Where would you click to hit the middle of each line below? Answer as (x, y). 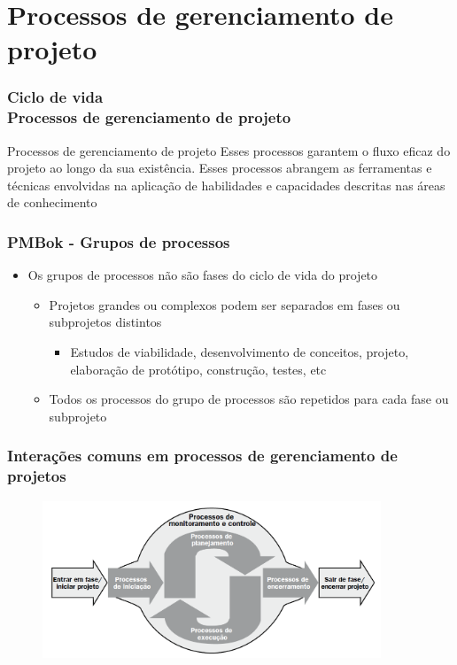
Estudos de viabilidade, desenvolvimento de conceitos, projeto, (240, 352)
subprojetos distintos (105, 322)
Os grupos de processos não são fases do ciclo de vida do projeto (203, 275)
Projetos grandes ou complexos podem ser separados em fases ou (225, 304)
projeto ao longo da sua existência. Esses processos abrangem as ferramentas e (220, 168)
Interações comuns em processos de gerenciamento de (202, 456)
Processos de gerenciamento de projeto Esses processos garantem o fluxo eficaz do (229, 150)
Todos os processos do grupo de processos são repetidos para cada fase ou (249, 399)
